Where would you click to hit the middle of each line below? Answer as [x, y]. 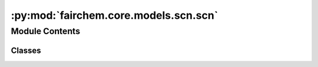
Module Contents [46, 31]
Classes [26, 50]
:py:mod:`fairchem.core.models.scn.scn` [115, 15]
